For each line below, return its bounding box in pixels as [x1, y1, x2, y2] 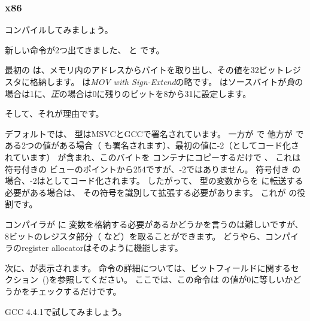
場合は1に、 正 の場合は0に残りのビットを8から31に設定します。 [5, 87, 251, 99]
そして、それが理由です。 [5, 107, 104, 120]
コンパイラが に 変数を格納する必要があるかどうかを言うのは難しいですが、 [5, 217, 303, 230]
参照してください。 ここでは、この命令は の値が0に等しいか [57, 273, 293, 286]
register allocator [22, 241, 84, 254]
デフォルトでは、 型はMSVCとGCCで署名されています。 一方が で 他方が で [5, 127, 304, 140]
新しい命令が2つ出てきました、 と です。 [5, 43, 165, 56]
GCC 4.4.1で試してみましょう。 [5, 305, 127, 317]
